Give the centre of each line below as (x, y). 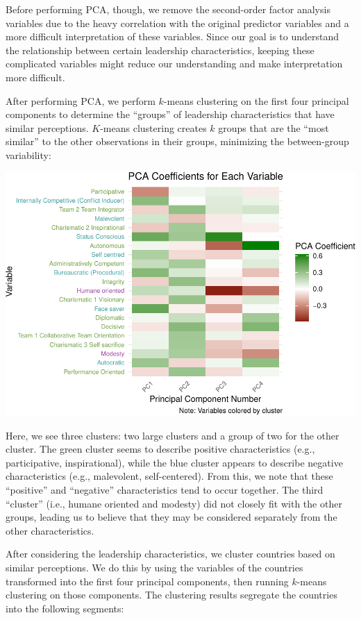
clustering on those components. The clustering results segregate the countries (171, 595)
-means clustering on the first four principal (256, 100)
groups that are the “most (274, 127)
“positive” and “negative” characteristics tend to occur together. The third (165, 490)
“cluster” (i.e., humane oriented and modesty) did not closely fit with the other (174, 503)
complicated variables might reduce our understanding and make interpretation (174, 64)
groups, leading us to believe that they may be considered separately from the (171, 517)
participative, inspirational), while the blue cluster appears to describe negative (174, 462)
